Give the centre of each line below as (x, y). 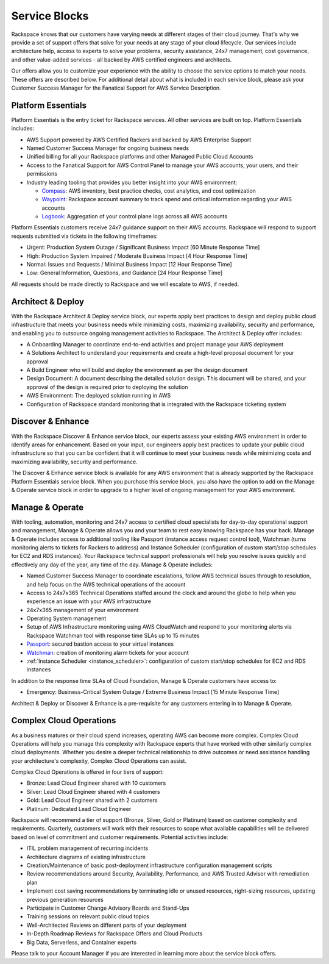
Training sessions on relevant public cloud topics (88, 916)
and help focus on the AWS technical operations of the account (106, 584)
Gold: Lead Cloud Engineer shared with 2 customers (92, 800)
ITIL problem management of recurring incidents (87, 848)
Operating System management (66, 618)
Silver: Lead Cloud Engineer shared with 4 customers (94, 791)
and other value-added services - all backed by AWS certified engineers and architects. (122, 59)
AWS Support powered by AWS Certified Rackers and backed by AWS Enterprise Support (139, 140)
